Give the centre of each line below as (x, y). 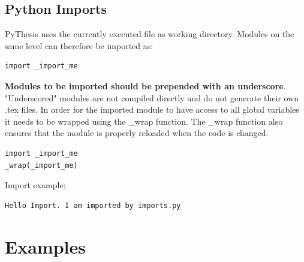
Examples (45, 246)
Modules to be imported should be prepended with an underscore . (145, 85)
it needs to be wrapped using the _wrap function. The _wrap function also (144, 121)
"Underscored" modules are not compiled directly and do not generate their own (152, 97)
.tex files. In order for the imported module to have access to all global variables (152, 109)
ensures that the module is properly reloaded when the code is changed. (137, 133)
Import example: (35, 185)
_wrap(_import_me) (41, 165)
